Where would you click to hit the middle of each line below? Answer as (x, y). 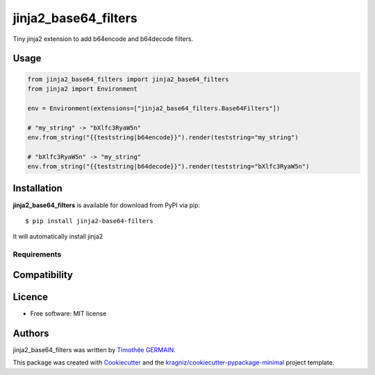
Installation (37, 188)
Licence (31, 297)
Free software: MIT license (68, 313)
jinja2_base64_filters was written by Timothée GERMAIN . (94, 349)
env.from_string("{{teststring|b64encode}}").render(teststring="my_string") (163, 137)
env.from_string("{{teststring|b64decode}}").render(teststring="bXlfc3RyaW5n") (168, 167)
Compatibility (43, 275)
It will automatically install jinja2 (58, 236)
